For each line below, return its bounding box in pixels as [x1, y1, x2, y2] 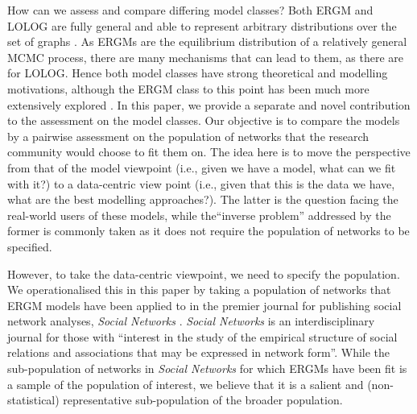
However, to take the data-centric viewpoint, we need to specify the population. [7, 265, 400, 282]
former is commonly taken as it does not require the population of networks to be [7, 222, 410, 239]
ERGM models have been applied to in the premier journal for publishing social [7, 296, 402, 313]
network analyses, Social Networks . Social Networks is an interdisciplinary [7, 313, 375, 329]
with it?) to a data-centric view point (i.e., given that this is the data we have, [7, 175, 395, 192]
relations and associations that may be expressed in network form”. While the [7, 344, 390, 361]
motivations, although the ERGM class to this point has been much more [7, 80, 370, 97]
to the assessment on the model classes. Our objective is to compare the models [7, 112, 400, 129]
